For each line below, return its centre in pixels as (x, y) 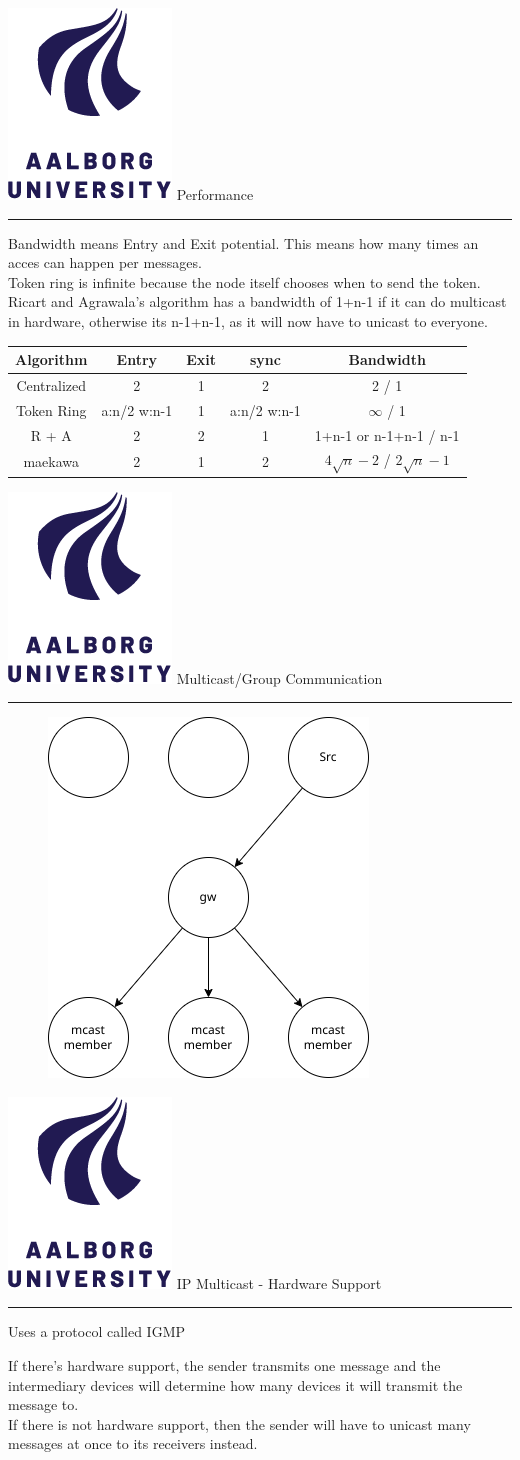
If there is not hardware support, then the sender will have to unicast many (239, 1423)
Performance (215, 194)
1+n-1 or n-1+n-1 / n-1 (387, 434)
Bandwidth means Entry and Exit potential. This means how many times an (243, 242)
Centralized (51, 384)
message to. (43, 1404)
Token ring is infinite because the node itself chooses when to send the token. (244, 281)
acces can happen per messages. (105, 262)
